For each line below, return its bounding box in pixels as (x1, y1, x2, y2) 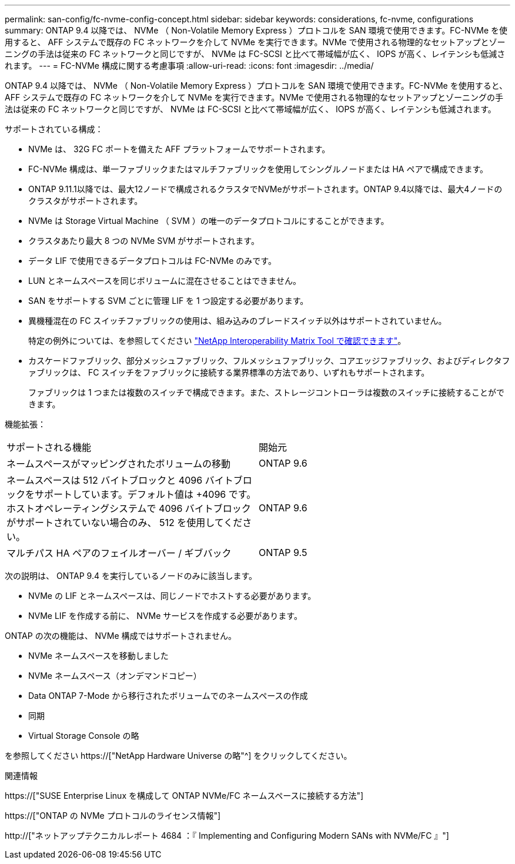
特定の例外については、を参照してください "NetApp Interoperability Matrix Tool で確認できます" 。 (28, 336, 406, 346)
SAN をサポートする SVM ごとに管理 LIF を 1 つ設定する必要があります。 (28, 296, 309, 306)
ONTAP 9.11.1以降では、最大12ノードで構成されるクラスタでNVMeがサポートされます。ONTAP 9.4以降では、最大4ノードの (28, 184, 503, 194)
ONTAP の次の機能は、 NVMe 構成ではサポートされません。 (5, 631, 237, 641)
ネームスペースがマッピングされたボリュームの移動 (6, 458, 231, 470)
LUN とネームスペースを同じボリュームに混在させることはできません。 (28, 276, 301, 286)
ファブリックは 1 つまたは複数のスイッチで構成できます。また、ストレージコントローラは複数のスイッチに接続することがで (28, 387, 504, 397)
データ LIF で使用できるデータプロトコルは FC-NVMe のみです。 (28, 256, 276, 266)
